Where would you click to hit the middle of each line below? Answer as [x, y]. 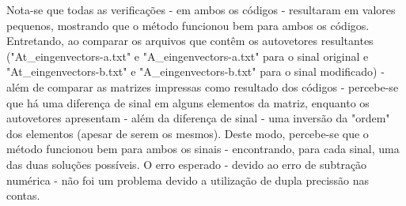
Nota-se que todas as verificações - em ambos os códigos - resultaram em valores [201, 9]
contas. [23, 195]
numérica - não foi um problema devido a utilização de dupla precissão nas [188, 180]
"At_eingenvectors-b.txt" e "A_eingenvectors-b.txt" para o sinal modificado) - [195, 71]
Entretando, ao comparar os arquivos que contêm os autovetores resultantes [190, 41]
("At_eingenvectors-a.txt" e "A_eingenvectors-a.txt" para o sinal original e [188, 56]
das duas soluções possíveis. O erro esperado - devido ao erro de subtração [187, 164]
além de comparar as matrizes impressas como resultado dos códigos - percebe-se [203, 86]
